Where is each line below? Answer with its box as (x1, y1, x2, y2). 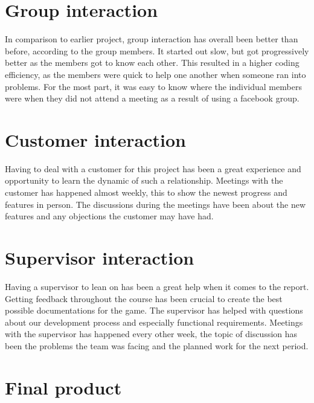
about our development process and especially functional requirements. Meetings (5, 315, 303, 328)
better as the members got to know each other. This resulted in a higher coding (5, 56, 300, 69)
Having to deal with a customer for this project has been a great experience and (5, 162, 301, 175)
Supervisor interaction (5, 245, 194, 269)
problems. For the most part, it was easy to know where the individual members (5, 80, 302, 92)
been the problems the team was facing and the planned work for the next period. (5, 339, 309, 352)
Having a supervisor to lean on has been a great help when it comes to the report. (5, 280, 309, 292)
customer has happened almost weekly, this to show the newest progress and (5, 186, 287, 198)
